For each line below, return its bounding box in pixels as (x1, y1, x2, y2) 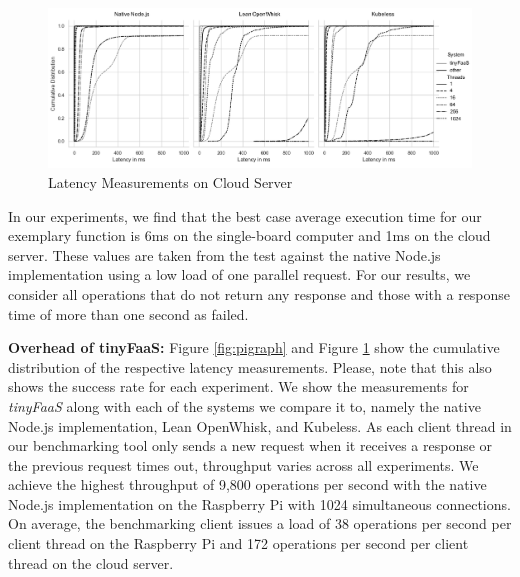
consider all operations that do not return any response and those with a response (8, 283, 511, 304)
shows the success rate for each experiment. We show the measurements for (8, 376, 469, 397)
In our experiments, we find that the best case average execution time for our (8, 205, 482, 226)
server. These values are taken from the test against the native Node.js (8, 244, 441, 265)
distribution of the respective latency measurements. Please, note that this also (8, 356, 492, 377)
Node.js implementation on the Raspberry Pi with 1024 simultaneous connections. (8, 493, 511, 514)
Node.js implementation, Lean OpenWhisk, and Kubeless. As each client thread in (8, 415, 512, 436)
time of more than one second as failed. (8, 303, 249, 324)
